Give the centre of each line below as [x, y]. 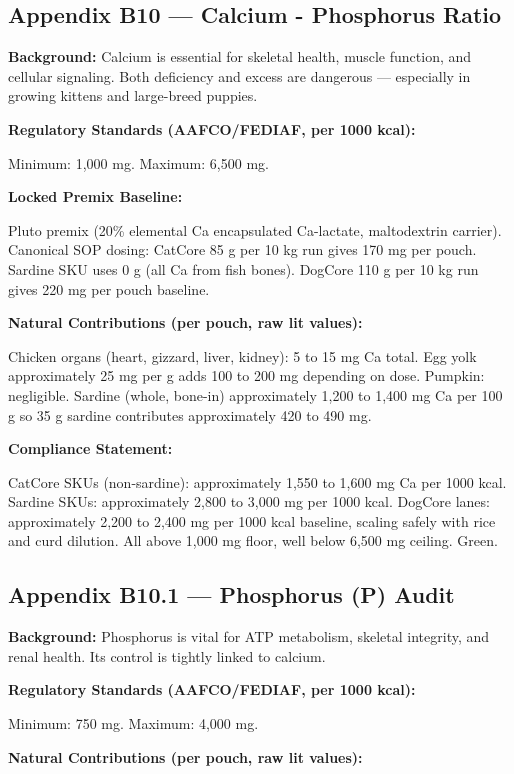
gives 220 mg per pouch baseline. [109, 288]
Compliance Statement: [90, 448]
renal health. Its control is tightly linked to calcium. [167, 655]
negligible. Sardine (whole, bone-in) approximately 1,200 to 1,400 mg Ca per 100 [255, 394]
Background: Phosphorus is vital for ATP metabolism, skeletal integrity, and [249, 636]
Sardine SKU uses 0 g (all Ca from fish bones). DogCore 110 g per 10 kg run [243, 268]
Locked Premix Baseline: [95, 196]
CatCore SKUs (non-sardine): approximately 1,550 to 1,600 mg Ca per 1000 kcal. [257, 481]
